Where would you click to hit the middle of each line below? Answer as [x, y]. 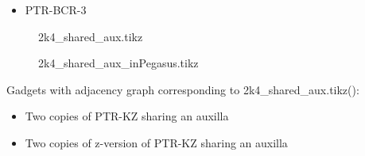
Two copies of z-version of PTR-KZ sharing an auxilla [156, 142]
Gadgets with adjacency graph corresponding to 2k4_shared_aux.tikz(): [183, 89]
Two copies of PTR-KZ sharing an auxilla [127, 116]
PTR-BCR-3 [56, 10]
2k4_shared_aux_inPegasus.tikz [118, 63]
